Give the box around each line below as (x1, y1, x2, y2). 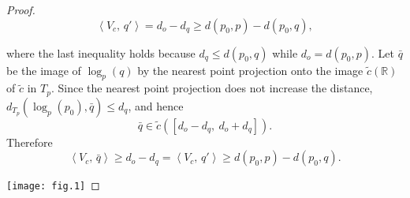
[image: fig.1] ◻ (6, 177, 100, 193)
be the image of (6, 62, 81, 78)
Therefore (6, 133, 53, 150)
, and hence (128, 97, 184, 114)
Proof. (6, 2, 35, 17)
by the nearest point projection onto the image (137, 62, 363, 78)
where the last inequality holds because (6, 44, 196, 61)
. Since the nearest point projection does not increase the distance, (50, 80, 373, 96)
